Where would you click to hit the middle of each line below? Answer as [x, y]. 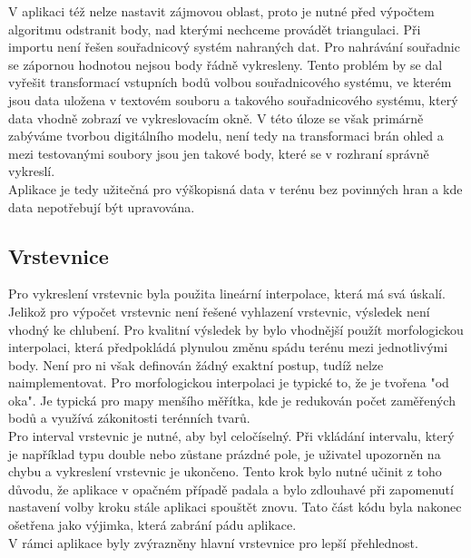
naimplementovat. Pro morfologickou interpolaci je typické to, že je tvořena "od [229, 382]
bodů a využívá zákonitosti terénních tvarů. [129, 418]
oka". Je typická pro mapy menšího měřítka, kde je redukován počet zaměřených [232, 400]
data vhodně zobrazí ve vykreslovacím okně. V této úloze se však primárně [216, 117]
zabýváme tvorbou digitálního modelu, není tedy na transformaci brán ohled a [226, 136]
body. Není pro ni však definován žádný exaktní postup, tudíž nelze [196, 364]
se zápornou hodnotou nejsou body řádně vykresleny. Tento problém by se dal [226, 64]
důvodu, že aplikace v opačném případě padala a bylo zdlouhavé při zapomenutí [231, 489]
